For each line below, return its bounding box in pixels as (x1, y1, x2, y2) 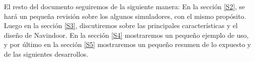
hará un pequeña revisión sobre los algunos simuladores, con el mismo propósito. (4, 11, 246, 21)
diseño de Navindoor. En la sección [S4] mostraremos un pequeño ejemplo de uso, (4, 30, 249, 40)
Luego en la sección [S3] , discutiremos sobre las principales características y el (4, 20, 238, 31)
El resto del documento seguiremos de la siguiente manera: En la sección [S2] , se (4, 1, 245, 11)
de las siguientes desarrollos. (4, 48, 88, 59)
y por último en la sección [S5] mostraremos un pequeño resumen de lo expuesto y (4, 39, 251, 49)
